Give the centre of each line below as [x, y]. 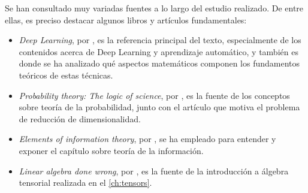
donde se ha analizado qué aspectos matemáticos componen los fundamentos [159, 63]
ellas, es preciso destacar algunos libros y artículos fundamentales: [126, 19]
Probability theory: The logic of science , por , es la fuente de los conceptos [154, 95]
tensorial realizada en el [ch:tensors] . [85, 183]
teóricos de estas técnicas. [66, 75]
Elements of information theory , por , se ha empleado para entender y [147, 139]
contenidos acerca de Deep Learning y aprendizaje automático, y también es [158, 51]
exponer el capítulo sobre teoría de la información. [111, 150]
